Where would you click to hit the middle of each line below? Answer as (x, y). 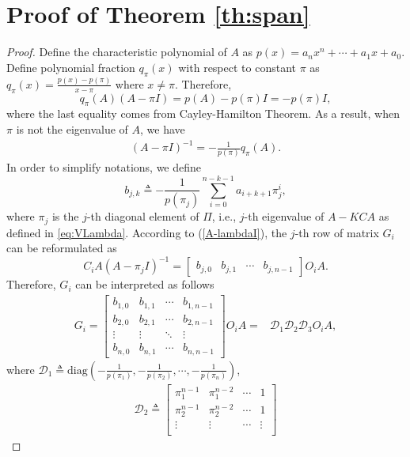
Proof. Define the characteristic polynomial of (117, 52)
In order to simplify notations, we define (104, 167)
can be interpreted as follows (145, 284)
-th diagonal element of (143, 216)
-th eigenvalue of (284, 216)
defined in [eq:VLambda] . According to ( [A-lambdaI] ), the (147, 232)
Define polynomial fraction (71, 67)
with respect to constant (237, 67)
